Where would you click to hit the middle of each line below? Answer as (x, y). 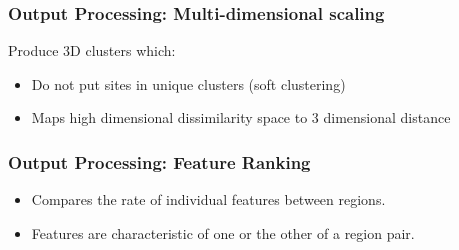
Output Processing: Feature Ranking (159, 161)
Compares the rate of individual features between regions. (208, 199)
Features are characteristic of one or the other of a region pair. (223, 232)
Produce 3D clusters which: (92, 50)
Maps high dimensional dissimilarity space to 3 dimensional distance (241, 117)
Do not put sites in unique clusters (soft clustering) (188, 83)
